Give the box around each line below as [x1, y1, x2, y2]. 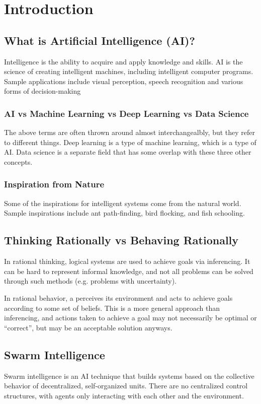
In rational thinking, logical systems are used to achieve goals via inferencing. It [4, 256, 250, 266]
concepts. [4, 156, 33, 167]
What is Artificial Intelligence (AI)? [4, 32, 195, 48]
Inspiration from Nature [4, 178, 105, 190]
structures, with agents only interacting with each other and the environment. [4, 390, 244, 400]
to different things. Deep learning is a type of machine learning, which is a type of [4, 137, 256, 147]
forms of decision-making [4, 86, 81, 96]
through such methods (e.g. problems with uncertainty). [4, 276, 177, 286]
